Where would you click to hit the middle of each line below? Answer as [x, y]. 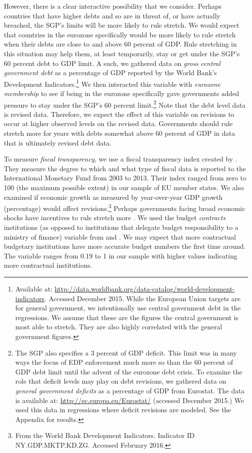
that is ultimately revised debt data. [58, 142]
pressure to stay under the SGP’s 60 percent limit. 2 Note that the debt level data [125, 104]
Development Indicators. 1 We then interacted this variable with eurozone [112, 83]
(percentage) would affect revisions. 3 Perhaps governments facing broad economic [125, 207]
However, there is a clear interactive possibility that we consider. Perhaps [113, 6]
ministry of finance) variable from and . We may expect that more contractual [120, 236]
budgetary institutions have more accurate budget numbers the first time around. [125, 246]
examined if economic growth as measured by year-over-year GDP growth [113, 197]
